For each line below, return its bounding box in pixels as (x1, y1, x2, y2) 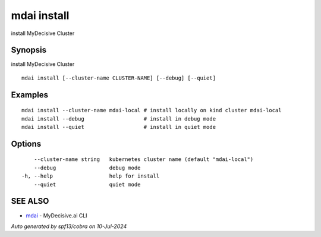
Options (11, 138, 42, 148)
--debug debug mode (33, 164, 141, 171)
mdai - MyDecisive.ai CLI (26, 211, 87, 219)
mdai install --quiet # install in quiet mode (21, 124, 216, 131)
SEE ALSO (11, 196, 49, 206)
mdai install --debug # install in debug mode (21, 115, 216, 122)
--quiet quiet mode (33, 181, 141, 188)
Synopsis (11, 45, 47, 55)
